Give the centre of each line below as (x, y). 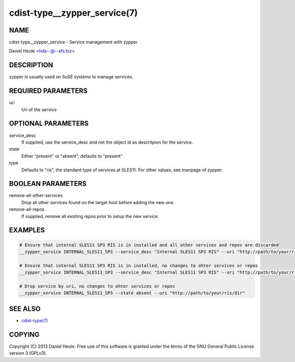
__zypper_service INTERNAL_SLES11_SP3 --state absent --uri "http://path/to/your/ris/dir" (132, 293)
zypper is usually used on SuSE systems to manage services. (71, 77)
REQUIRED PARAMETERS (48, 91)
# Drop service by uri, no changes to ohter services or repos (97, 286)
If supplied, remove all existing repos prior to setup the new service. (90, 216)
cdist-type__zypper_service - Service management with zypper (73, 42)
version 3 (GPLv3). (28, 353)
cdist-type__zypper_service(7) (73, 13)
